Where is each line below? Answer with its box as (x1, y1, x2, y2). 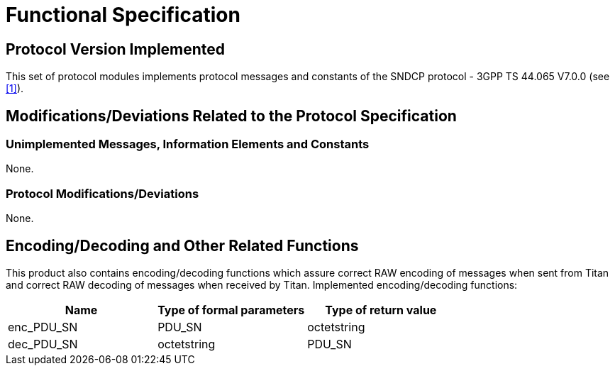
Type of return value (325, 302, 437, 317)
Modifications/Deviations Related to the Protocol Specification (6, 106, 457, 125)
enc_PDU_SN (8, 319, 78, 334)
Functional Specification (6, 3, 240, 27)
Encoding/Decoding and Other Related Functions (6, 236, 359, 255)
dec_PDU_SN (8, 336, 78, 351)
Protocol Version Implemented (6, 40, 226, 58)
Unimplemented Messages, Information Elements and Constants (6, 137, 370, 152)
